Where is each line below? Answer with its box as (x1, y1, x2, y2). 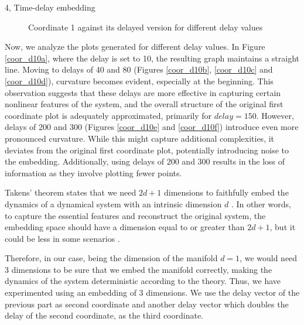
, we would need (240, 252, 298, 264)
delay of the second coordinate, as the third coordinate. (5, 309, 204, 321)
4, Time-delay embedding (5, 1, 95, 13)
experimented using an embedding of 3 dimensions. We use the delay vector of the (5, 286, 300, 299)
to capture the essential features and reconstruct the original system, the (5, 209, 266, 221)
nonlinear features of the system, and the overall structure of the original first (5, 98, 283, 110)
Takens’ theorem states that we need (5, 186, 136, 199)
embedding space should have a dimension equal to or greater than (5, 221, 245, 233)
